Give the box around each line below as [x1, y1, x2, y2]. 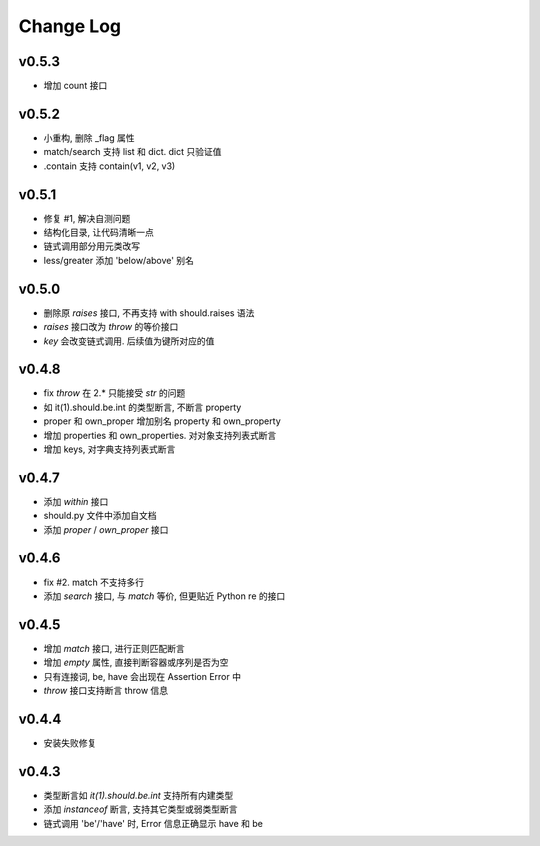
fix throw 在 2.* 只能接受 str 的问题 [43, 387, 186, 399]
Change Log [18, 15, 122, 37]
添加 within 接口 [43, 495, 109, 507]
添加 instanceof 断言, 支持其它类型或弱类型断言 [43, 803, 238, 815]
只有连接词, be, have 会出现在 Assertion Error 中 [43, 670, 242, 682]
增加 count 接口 [43, 80, 108, 92]
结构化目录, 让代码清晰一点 [43, 226, 154, 239]
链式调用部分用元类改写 [43, 240, 140, 252]
